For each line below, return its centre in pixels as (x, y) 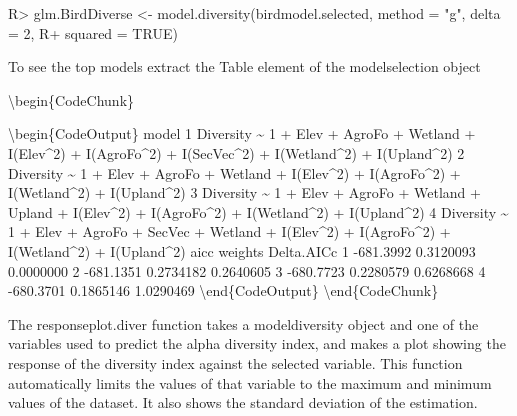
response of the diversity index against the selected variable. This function (235, 362)
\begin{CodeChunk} (71, 99)
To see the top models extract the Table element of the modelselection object (244, 66)
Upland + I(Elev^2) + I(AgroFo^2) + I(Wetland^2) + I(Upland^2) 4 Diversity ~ (258, 211)
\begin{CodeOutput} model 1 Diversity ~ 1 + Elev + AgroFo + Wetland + (242, 133)
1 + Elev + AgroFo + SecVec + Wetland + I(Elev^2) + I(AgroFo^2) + (229, 231)
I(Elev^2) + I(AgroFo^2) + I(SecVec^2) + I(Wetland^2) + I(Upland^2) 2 (236, 152)
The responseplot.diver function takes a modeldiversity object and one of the (243, 323)
